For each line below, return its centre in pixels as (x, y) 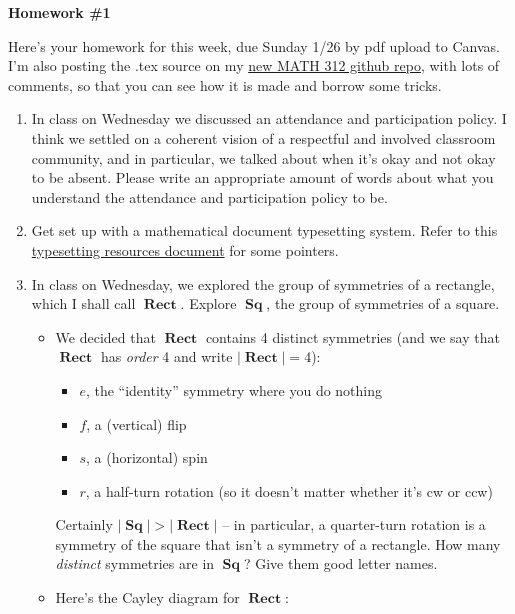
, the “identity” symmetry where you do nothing (234, 389)
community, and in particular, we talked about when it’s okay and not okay (263, 157)
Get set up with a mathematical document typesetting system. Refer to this (264, 230)
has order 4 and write (166, 356)
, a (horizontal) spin (146, 457)
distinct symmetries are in (135, 563)
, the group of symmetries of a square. (383, 303)
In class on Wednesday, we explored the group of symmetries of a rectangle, (263, 283)
